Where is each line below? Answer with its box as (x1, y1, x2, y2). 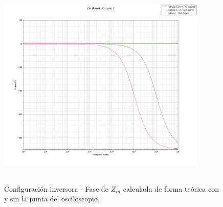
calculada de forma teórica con (123, 183, 219, 194)
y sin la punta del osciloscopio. (4, 193, 100, 204)
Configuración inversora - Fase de (4, 183, 108, 194)
